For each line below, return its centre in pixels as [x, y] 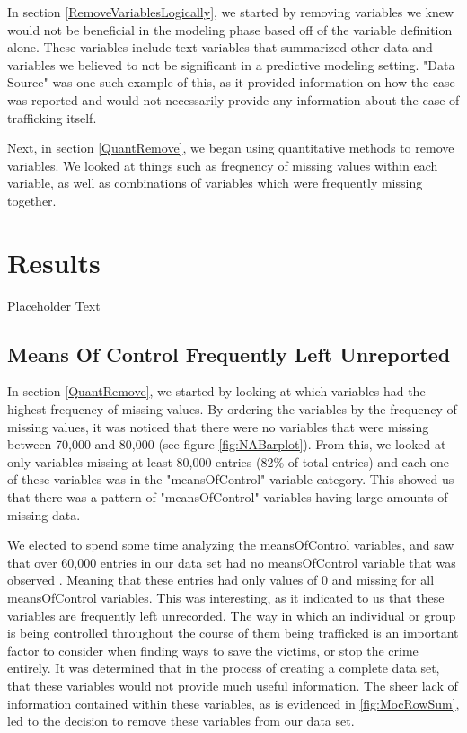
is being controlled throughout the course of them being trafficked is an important [233, 633]
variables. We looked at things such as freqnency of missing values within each [223, 165]
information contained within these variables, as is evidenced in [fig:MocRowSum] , [233, 703]
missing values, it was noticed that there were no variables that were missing [218, 426]
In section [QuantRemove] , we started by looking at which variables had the [216, 391]
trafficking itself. [52, 117]
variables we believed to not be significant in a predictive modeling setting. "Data [231, 64]
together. [32, 200]
